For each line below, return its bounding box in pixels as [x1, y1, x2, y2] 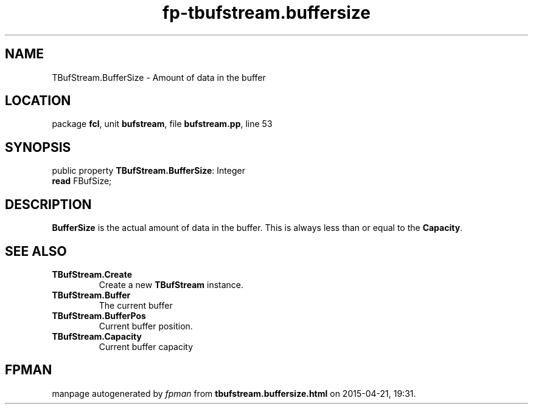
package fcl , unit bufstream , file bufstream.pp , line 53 [52, 119, 273, 129]
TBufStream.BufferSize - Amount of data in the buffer [52, 72, 266, 83]
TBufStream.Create [52, 269, 133, 280]
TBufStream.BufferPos [52, 310, 146, 321]
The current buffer [99, 300, 173, 311]
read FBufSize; [52, 176, 112, 187]
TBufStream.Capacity [52, 331, 142, 342]
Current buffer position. [99, 320, 193, 331]
